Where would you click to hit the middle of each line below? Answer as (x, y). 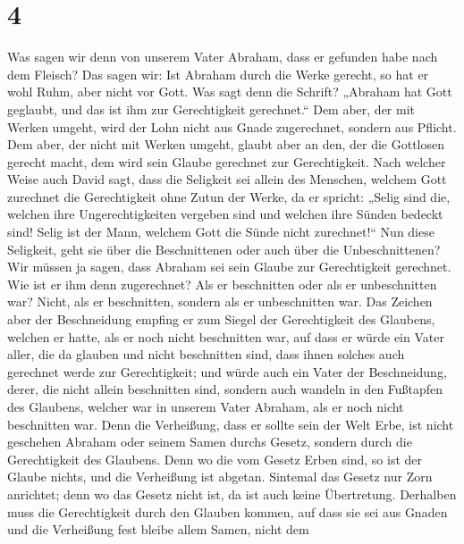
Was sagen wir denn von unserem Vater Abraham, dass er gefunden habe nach (223, 57)
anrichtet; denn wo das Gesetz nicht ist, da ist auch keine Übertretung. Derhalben (232, 494)
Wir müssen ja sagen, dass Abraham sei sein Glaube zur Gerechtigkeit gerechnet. (229, 267)
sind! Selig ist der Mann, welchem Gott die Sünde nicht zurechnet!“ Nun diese (221, 232)
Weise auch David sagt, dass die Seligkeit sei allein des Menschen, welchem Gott (227, 179)
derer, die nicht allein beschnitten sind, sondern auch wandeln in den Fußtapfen (225, 389)
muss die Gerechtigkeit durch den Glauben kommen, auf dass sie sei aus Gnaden (228, 511)
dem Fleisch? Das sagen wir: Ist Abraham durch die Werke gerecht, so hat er (218, 74)
